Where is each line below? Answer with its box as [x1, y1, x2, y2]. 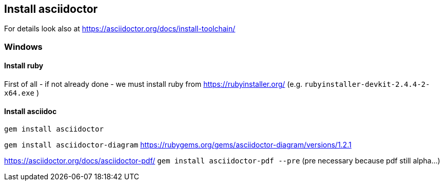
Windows [4, 41, 43, 52]
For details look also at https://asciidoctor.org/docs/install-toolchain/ [4, 24, 236, 33]
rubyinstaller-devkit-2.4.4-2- [304, 80, 430, 89]
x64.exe [4, 89, 35, 98]
